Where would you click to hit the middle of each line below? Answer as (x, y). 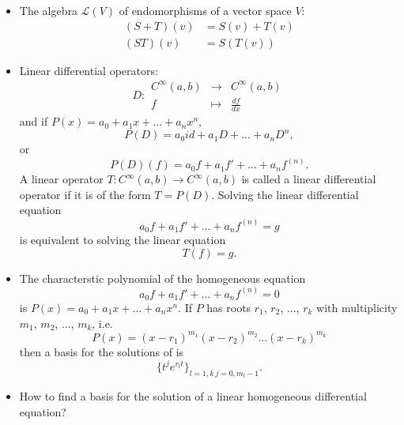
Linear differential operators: (89, 70)
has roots (229, 308)
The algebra (48, 10)
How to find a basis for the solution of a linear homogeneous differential (193, 396)
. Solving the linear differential (285, 194)
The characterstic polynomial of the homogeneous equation (162, 278)
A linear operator (61, 179)
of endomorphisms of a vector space (205, 10)
